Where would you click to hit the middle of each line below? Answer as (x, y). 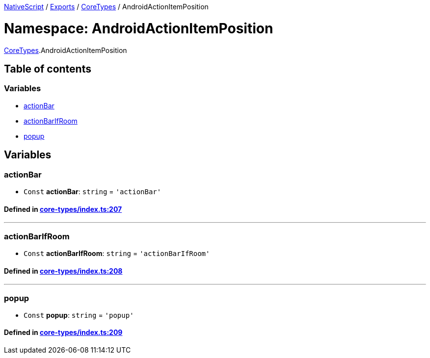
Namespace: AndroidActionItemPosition (139, 28)
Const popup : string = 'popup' (79, 315)
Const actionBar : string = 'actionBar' (93, 191)
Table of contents (48, 69)
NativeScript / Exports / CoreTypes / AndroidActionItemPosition (106, 7)
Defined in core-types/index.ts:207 (63, 209)
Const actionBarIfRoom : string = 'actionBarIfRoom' (117, 253)
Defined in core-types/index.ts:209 (63, 332)
